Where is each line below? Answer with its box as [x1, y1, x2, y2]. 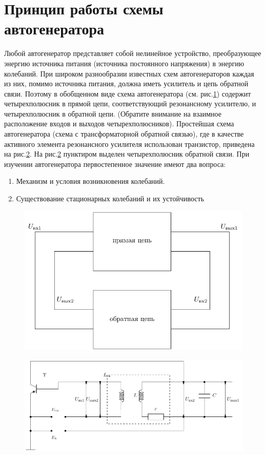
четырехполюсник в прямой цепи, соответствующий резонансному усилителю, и [4, 98, 256, 109]
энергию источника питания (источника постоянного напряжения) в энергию [4, 58, 244, 68]
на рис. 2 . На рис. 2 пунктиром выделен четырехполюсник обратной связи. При [4, 148, 250, 159]
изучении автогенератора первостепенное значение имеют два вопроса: [4, 158, 226, 169]
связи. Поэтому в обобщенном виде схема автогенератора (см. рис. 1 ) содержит [4, 88, 251, 99]
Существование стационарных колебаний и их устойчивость [16, 193, 205, 204]
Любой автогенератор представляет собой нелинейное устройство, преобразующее [4, 48, 261, 59]
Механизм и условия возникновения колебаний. [16, 176, 165, 186]
